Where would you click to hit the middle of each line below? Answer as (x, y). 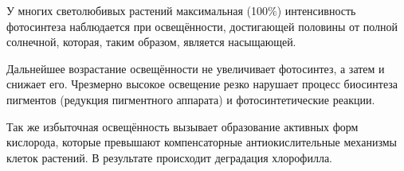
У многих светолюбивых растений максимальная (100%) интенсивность (181, 10)
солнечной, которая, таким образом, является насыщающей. (151, 42)
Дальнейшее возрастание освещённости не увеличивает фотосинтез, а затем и (196, 68)
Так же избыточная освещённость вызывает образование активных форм (182, 126)
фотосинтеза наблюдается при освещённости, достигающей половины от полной (202, 26)
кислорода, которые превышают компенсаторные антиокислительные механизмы (202, 142)
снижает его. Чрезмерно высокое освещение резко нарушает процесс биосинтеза (202, 84)
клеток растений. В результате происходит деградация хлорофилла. (169, 157)
